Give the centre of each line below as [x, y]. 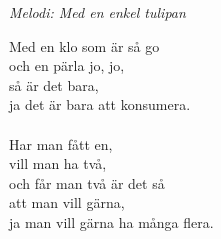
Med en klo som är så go [84, 45]
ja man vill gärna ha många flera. [111, 221]
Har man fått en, [61, 143]
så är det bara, [54, 84]
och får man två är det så [87, 182]
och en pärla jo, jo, [67, 65]
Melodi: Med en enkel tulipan [97, 12]
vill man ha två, [58, 163]
